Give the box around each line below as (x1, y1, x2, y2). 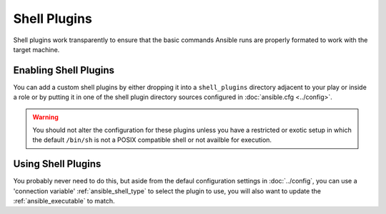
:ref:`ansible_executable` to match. (13, 197, 115, 205)
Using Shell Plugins (13, 158, 102, 170)
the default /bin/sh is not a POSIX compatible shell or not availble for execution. (32, 136, 272, 144)
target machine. (13, 45, 60, 53)
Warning (32, 113, 59, 121)
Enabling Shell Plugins (13, 64, 114, 76)
